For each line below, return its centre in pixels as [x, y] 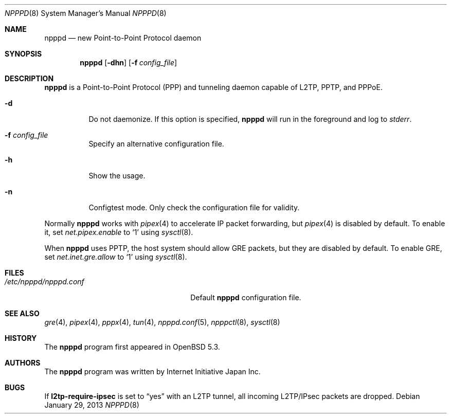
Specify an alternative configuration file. [156, 144]
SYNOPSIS [23, 54]
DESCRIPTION [29, 78]
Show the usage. [117, 176]
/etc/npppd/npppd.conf [44, 281]
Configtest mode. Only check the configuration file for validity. [194, 207]
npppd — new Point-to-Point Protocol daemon [123, 38]
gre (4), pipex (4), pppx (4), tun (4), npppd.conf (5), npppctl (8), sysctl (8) [162, 322]
